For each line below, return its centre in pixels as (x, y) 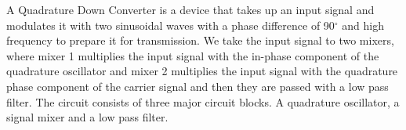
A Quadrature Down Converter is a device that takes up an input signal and (190, 9)
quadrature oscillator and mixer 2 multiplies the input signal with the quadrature (202, 71)
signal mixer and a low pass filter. (87, 117)
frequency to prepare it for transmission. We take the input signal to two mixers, (200, 40)
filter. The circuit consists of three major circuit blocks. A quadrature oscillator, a (203, 101)
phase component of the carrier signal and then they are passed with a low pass (198, 86)
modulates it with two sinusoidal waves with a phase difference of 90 (170, 25)
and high (363, 25)
